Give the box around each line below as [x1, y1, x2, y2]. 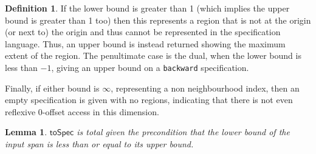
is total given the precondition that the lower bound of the [77, 126, 290, 138]
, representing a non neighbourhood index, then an [111, 81, 300, 94]
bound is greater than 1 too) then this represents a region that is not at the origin [5, 13, 311, 26]
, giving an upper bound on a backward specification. [51, 61, 249, 73]
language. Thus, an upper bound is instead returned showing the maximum [5, 37, 286, 50]
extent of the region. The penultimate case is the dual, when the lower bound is [5, 49, 301, 62]
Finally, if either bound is [5, 81, 100, 94]
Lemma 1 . [5, 126, 47, 138]
